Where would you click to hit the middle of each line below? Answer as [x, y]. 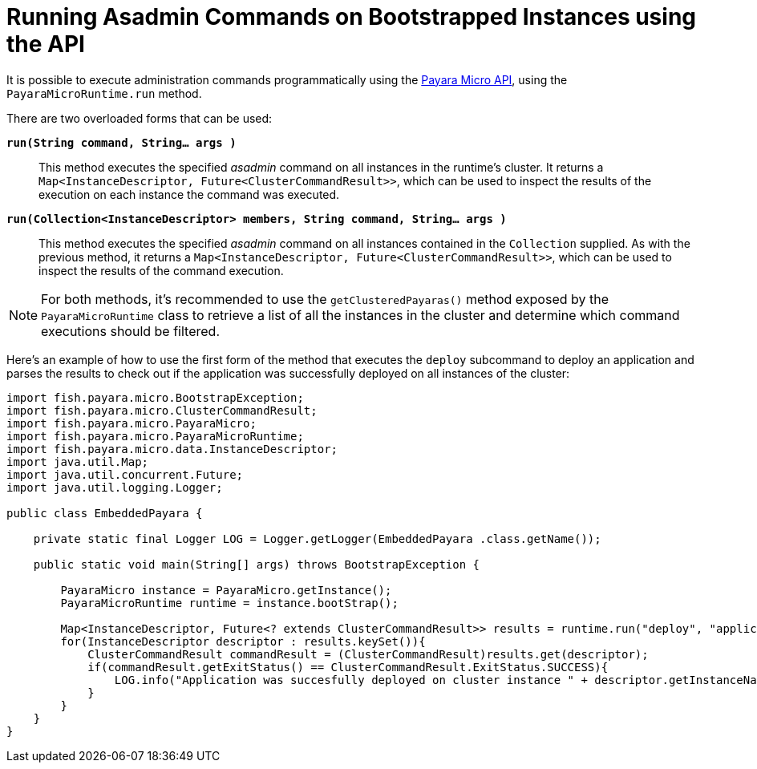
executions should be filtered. [130, 331]
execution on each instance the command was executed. [189, 194]
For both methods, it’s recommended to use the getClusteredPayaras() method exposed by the [325, 299]
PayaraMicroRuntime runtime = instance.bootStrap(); [229, 603]
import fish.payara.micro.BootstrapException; [155, 397]
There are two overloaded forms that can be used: [140, 118]
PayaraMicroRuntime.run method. [104, 93]
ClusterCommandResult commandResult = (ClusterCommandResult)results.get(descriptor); [368, 654]
